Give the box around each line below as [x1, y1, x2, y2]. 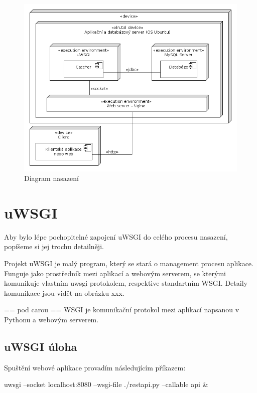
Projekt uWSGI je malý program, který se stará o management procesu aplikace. [4, 258, 253, 269]
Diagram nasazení [24, 173, 79, 183]
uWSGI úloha [4, 338, 77, 354]
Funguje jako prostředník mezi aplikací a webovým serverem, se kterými [4, 268, 226, 278]
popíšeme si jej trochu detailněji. [4, 241, 104, 252]
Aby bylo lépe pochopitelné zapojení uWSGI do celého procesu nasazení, [4, 231, 228, 242]
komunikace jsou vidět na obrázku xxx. [4, 287, 124, 298]
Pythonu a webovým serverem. [4, 314, 99, 324]
